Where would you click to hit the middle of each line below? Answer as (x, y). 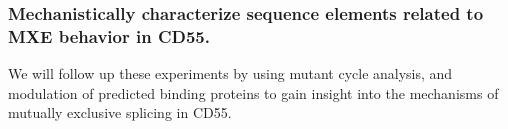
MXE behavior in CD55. (109, 35)
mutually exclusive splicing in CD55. (120, 112)
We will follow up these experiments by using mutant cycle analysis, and (230, 73)
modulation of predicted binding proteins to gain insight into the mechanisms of (253, 92)
